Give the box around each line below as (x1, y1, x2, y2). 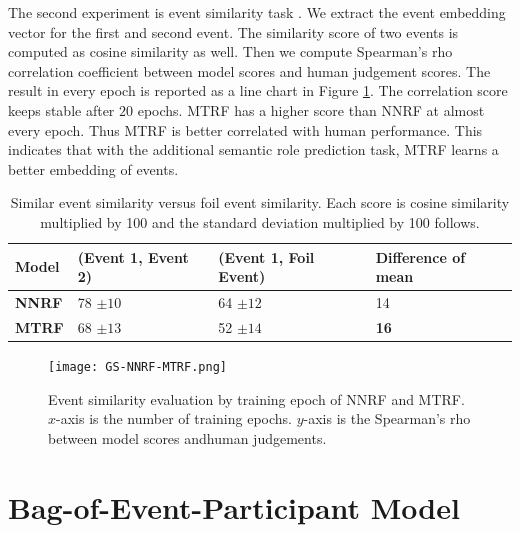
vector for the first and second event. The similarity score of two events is (8, 21, 459, 42)
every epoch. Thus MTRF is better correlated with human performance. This (8, 119, 483, 140)
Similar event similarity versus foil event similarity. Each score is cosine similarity (10, 192, 510, 213)
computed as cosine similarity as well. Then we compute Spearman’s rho (8, 41, 453, 62)
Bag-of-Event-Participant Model (8, 486, 460, 527)
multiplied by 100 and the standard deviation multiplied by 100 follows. (40, 211, 480, 232)
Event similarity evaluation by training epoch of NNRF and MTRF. (48, 388, 465, 409)
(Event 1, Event (77, 246, 189, 267)
